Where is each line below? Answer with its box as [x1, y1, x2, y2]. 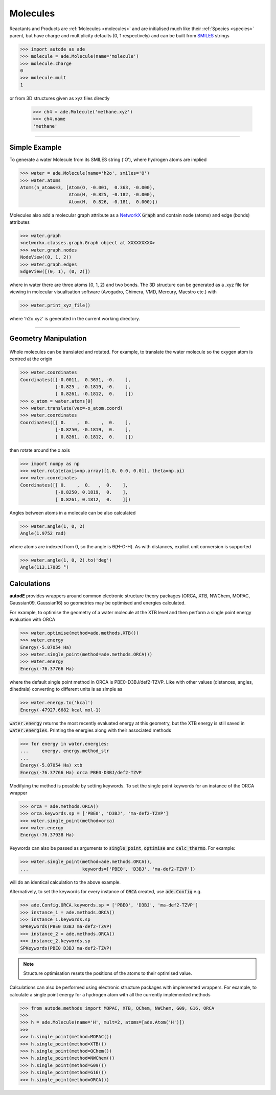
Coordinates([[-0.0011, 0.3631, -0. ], [20, 377, 131, 383]
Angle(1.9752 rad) [20, 530, 66, 536]
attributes [9, 219, 30, 225]
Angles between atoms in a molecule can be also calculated [9, 509, 136, 516]
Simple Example [9, 143, 62, 152]
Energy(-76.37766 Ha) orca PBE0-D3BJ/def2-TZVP [20, 770, 142, 775]
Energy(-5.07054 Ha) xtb [20, 762, 83, 768]
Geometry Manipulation [9, 334, 87, 343]
